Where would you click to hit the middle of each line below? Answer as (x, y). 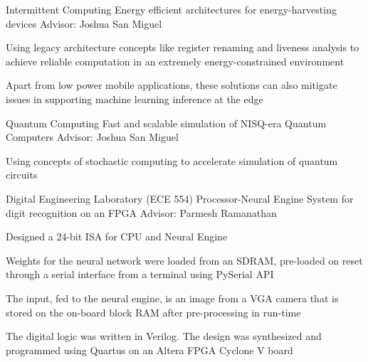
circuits (22, 175)
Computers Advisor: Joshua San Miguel (92, 137)
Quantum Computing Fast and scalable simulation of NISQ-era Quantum (166, 123)
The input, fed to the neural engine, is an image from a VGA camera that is (172, 298)
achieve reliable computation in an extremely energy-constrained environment (175, 61)
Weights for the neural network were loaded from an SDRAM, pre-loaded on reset (184, 260)
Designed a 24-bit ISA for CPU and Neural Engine (117, 236)
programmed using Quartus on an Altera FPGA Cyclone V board (149, 350)
